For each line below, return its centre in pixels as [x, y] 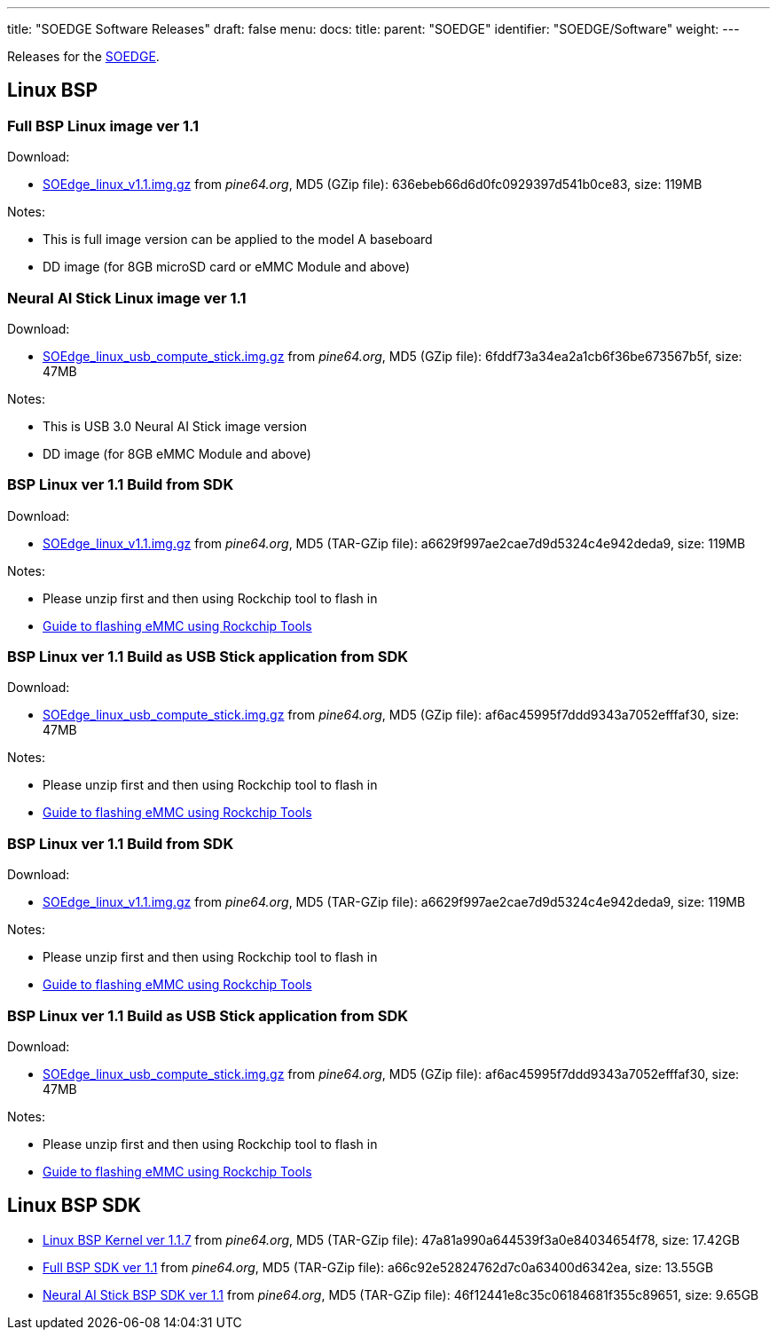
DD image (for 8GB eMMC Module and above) [177, 453]
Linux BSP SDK [75, 1206]
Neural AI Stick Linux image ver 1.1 [127, 298]
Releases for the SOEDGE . [83, 56]
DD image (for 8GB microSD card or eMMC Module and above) [227, 267]
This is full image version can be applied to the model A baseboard [238, 240]
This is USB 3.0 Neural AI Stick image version [175, 426]
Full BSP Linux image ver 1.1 [103, 126]
